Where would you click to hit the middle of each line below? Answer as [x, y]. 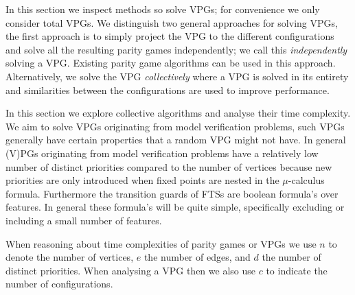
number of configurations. [59, 284]
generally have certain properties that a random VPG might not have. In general [176, 140]
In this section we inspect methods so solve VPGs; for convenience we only [163, 9]
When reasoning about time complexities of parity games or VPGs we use [161, 243]
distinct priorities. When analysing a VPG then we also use [130, 270]
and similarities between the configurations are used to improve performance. [168, 90]
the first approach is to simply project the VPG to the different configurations [170, 36]
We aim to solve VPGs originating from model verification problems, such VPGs [175, 126]
